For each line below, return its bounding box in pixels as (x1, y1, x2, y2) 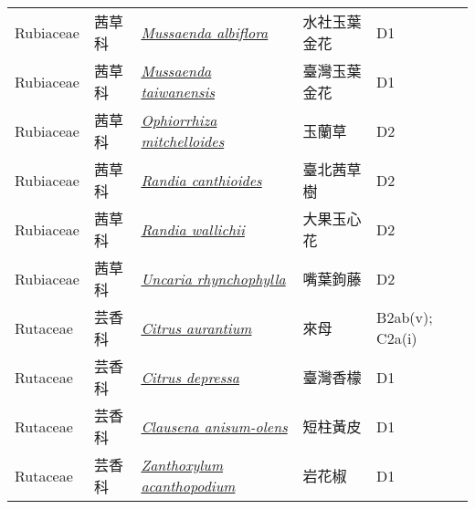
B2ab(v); (376, 306, 433, 327)
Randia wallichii (141, 218, 245, 240)
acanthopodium (141, 475, 236, 496)
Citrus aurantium (141, 317, 252, 338)
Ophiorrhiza (141, 109, 217, 130)
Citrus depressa (141, 366, 239, 388)
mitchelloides (141, 130, 225, 151)
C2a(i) (376, 327, 417, 348)
